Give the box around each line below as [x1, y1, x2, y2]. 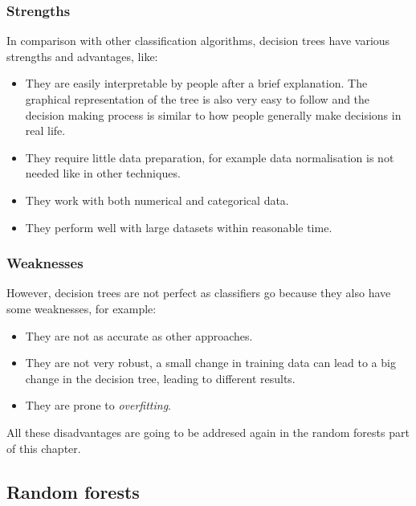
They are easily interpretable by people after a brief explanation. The [25, 75, 368, 92]
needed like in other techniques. [25, 165, 181, 182]
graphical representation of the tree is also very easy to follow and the [25, 91, 370, 107]
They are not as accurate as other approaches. [25, 327, 253, 344]
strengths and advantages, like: [6, 47, 158, 64]
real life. [25, 122, 66, 139]
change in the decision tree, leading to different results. [25, 369, 296, 386]
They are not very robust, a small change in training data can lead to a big [25, 354, 396, 371]
